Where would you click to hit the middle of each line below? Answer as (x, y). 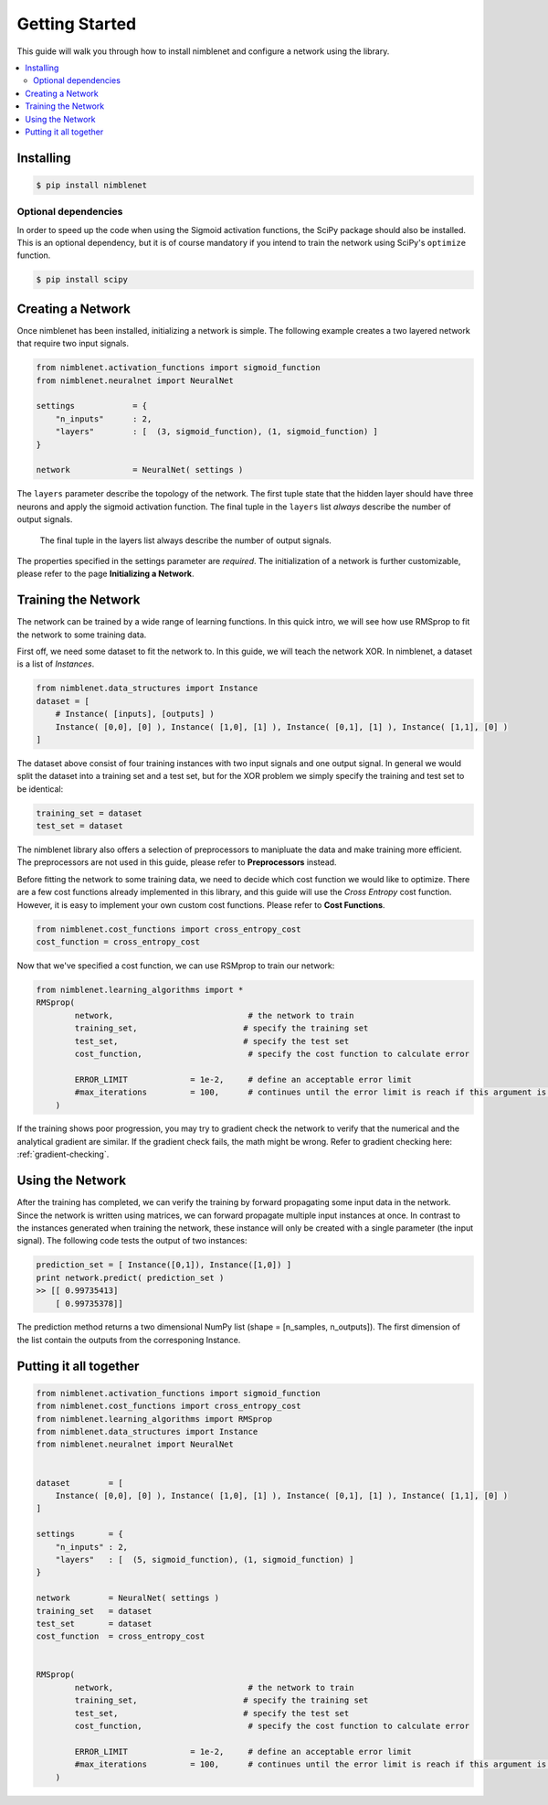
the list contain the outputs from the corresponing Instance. (129, 1340)
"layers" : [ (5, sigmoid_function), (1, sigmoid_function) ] (205, 1559)
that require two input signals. (73, 344)
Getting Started (77, 24)
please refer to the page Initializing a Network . (105, 574)
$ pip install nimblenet (92, 185)
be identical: (40, 789)
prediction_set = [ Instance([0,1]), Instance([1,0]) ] (164, 1265)
